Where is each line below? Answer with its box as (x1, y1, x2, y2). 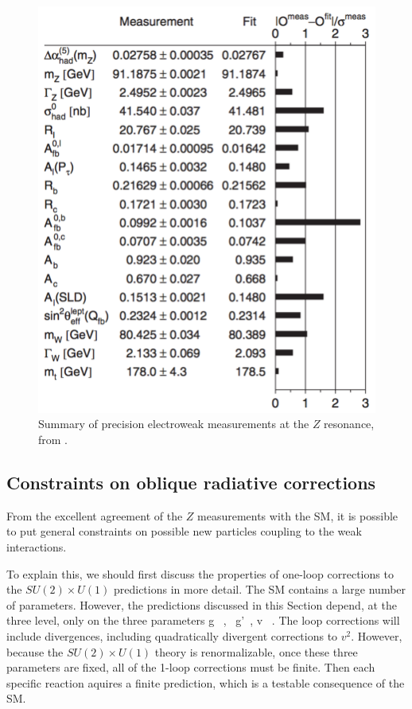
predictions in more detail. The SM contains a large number (113, 581, 406, 598)
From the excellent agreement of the (6, 507, 183, 524)
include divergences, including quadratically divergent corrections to (6, 627, 338, 644)
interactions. (6, 538, 67, 555)
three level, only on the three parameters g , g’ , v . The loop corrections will (6, 612, 400, 629)
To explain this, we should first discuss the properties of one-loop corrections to (6, 565, 394, 582)
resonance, (324, 415, 375, 432)
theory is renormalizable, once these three (154, 643, 358, 660)
